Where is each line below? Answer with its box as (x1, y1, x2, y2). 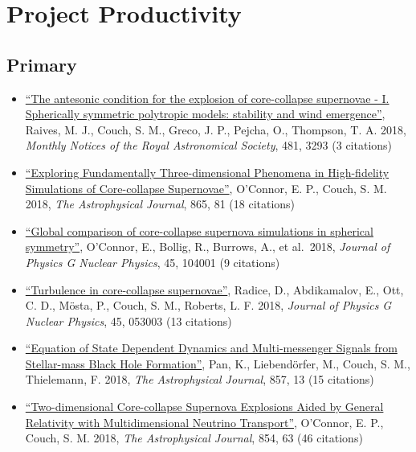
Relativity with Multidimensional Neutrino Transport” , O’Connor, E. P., (25, 413, 384, 430)
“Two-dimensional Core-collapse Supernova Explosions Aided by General (25, 398, 384, 415)
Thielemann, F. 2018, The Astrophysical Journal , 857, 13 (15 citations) (25, 371, 374, 388)
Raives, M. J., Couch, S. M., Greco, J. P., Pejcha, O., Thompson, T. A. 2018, (25, 121, 406, 138)
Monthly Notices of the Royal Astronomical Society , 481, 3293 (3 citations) (25, 137, 393, 154)
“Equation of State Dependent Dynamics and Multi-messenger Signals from (25, 339, 398, 356)
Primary (6, 51, 77, 76)
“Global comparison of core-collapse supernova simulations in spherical (25, 222, 373, 239)
